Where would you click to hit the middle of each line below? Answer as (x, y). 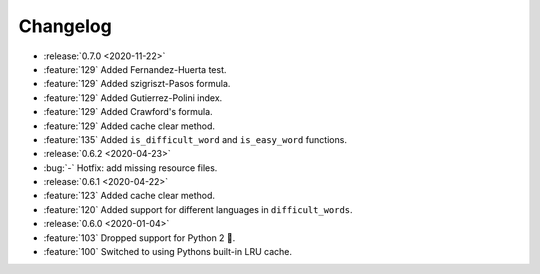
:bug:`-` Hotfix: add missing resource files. (130, 167)
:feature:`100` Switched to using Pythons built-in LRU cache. (168, 252)
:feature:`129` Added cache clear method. (129, 126)
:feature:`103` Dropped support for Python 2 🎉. (139, 237)
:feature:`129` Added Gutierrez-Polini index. (133, 97)
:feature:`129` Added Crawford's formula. (128, 112)
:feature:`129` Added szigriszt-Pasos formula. (137, 84)
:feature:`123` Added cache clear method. (129, 196)
